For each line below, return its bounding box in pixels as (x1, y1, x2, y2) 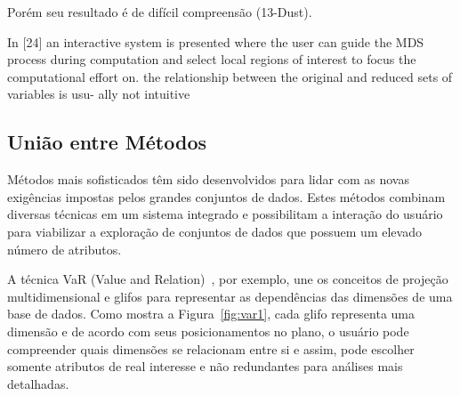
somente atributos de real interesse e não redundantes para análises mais (7, 357, 403, 376)
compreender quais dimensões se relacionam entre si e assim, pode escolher (7, 339, 415, 358)
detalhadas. (7, 374, 69, 392)
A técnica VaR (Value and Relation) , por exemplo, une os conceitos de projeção (7, 270, 448, 288)
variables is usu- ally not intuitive (7, 85, 190, 103)
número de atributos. (7, 239, 122, 258)
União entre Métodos (7, 128, 206, 156)
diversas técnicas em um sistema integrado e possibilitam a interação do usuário (7, 205, 443, 223)
